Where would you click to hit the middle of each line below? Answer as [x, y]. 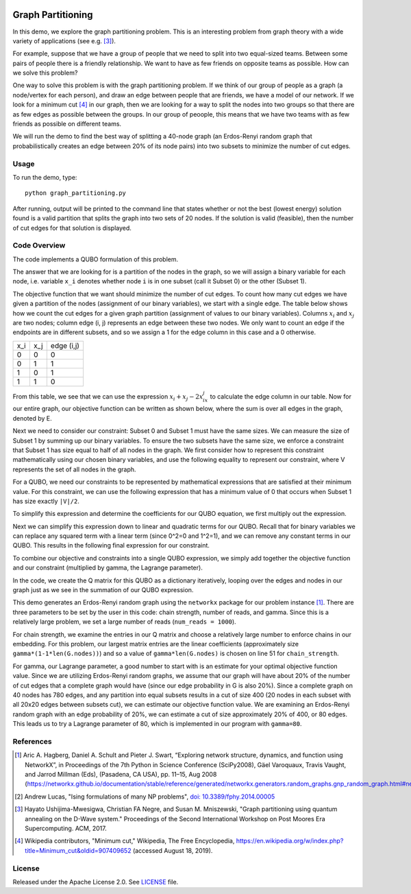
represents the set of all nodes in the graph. [74, 469]
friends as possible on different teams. [67, 124]
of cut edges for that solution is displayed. [72, 228]
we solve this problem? [45, 73]
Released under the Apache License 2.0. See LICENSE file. [96, 882]
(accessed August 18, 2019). [173, 850]
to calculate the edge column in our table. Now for [281, 396]
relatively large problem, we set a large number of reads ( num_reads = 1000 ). [124, 622]
